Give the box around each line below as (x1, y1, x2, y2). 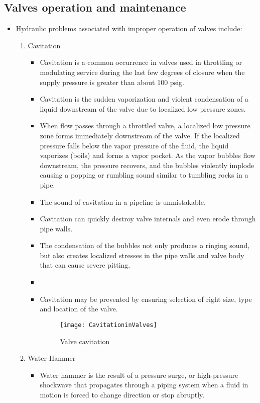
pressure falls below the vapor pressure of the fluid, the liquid (40, 140, 229, 150)
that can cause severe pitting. (40, 260, 131, 270)
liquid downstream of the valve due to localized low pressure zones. (40, 103, 246, 114)
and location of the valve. (40, 303, 118, 314)
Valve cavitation (60, 336, 110, 346)
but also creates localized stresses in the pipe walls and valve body (40, 250, 244, 260)
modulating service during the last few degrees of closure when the (40, 66, 245, 77)
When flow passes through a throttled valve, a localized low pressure (40, 120, 250, 131)
